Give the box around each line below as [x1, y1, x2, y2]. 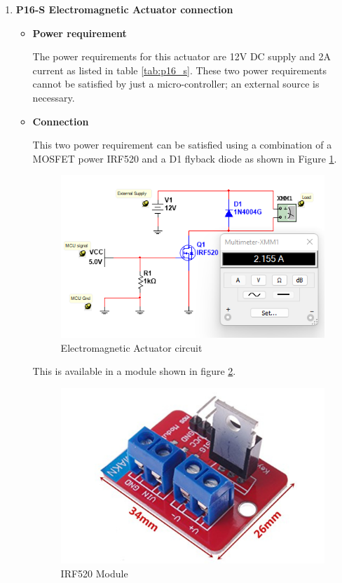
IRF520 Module [60, 565, 128, 580]
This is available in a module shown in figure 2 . [32, 364, 236, 378]
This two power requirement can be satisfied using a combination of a [32, 137, 332, 152]
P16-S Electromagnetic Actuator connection [15, 2, 233, 16]
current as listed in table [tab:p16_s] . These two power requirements [32, 62, 327, 77]
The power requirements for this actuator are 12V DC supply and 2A [32, 49, 331, 64]
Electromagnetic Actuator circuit [60, 340, 203, 355]
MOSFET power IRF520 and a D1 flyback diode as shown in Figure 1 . [32, 151, 337, 165]
